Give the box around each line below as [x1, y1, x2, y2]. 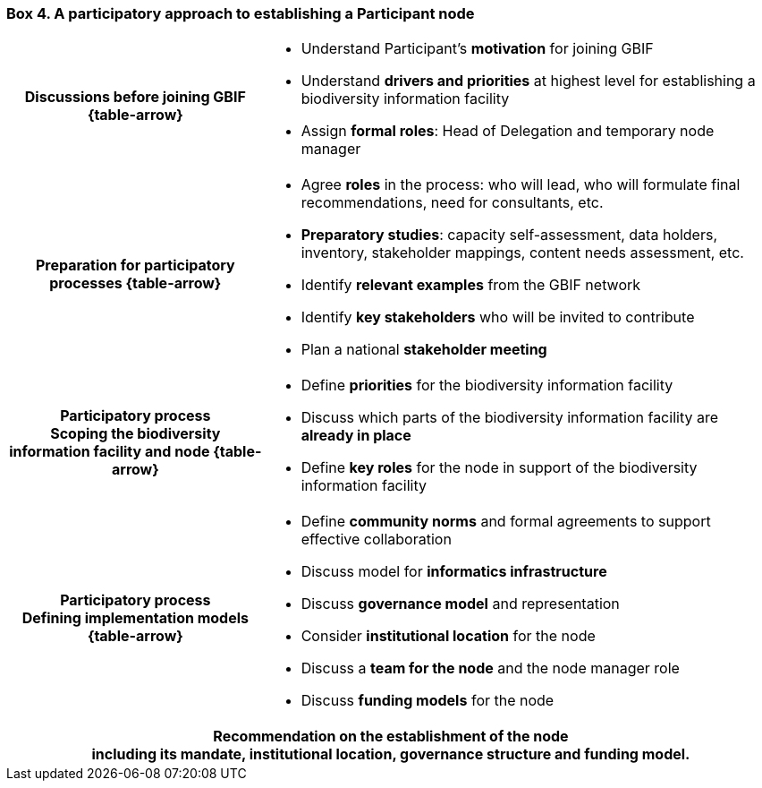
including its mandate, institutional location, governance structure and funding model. [91, 745, 690, 764]
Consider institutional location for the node [301, 627, 596, 646]
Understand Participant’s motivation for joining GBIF [301, 39, 654, 58]
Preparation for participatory [35, 256, 235, 275]
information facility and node [9, 442, 210, 461]
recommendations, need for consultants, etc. [301, 193, 604, 212]
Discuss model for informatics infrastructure [301, 562, 607, 581]
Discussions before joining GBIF [24, 88, 246, 107]
